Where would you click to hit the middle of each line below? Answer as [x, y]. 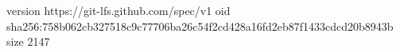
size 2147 [28, 41]
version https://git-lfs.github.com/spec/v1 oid [118, 10]
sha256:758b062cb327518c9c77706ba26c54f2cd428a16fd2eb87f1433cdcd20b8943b [200, 26]
